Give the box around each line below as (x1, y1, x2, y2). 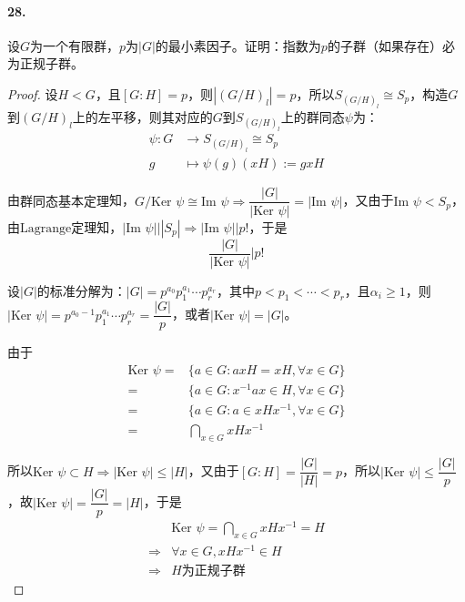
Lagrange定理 (20, 221, 97, 235)
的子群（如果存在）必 (327, 36, 455, 55)
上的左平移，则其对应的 (72, 107, 213, 127)
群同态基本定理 (20, 195, 109, 209)
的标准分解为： (36, 281, 126, 300)
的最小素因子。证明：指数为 (155, 36, 321, 55)
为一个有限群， (30, 36, 120, 55)
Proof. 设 (7, 84, 58, 103)
